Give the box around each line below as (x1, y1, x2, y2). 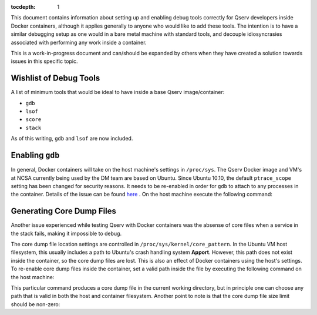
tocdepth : (11, 4, 36, 10)
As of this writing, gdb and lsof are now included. (11, 135, 133, 142)
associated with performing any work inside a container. (11, 39, 147, 46)
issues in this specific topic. (11, 58, 78, 65)
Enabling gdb (11, 150, 60, 160)
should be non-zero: (11, 300, 60, 308)
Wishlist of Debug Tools (11, 73, 100, 83)
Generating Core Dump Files (11, 206, 117, 216)
